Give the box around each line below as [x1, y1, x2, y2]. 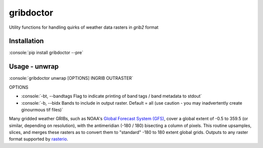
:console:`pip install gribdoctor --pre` [9, 50, 84, 55]
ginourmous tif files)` [21, 107, 63, 112]
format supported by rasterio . [9, 136, 68, 142]
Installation [9, 37, 44, 45]
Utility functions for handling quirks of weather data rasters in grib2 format [9, 24, 159, 30]
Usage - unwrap [9, 62, 59, 71]
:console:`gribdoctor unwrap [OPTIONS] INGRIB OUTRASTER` [9, 75, 133, 81]
